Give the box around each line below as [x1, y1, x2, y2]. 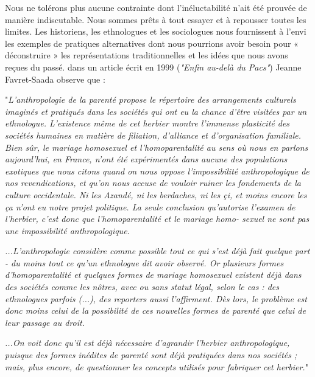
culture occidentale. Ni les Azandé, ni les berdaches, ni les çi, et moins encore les [5, 188, 307, 201]
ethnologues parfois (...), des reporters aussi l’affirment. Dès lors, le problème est [5, 292, 307, 305]
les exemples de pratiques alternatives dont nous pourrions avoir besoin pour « [5, 36, 299, 49]
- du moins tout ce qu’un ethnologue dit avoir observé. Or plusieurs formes [5, 256, 284, 269]
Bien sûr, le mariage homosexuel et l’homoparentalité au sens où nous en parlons [5, 140, 308, 153]
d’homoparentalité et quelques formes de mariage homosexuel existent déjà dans [5, 268, 302, 281]
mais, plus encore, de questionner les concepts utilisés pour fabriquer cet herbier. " [5, 360, 308, 373]
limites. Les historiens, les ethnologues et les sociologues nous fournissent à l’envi [5, 25, 306, 38]
